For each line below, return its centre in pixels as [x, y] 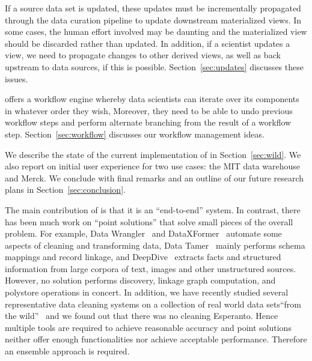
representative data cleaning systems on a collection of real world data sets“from [153, 304]
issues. [17, 78]
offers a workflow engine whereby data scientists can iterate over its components [152, 99]
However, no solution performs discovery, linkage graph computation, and [140, 280]
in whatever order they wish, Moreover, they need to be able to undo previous [149, 110]
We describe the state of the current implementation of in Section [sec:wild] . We [153, 154]
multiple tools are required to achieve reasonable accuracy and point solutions [148, 327]
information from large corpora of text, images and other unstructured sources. [151, 268]
